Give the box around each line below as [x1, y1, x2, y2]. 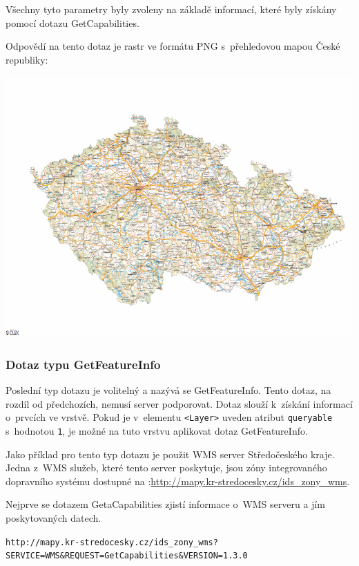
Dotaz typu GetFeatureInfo [6, 355, 161, 372]
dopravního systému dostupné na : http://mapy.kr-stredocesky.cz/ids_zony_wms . [6, 473, 350, 488]
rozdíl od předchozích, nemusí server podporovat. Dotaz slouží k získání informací [6, 396, 353, 411]
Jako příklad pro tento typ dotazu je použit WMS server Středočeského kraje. [6, 446, 335, 461]
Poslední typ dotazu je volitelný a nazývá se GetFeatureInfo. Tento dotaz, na [6, 383, 331, 397]
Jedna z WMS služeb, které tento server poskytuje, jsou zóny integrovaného [6, 460, 327, 475]
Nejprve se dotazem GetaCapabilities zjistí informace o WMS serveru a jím [6, 497, 325, 511]
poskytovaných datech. [6, 511, 101, 525]
